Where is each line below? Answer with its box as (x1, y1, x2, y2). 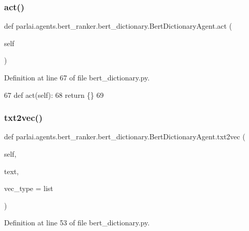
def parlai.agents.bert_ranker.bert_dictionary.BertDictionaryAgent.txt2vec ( (4, 131, 245, 142)
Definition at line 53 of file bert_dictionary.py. (4, 217, 150, 228)
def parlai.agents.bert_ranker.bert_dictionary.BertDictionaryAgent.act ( (4, 20, 232, 31)
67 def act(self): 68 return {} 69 (4, 89, 104, 100)
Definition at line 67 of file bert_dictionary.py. (4, 72, 150, 82)
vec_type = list (4, 183, 53, 194)
